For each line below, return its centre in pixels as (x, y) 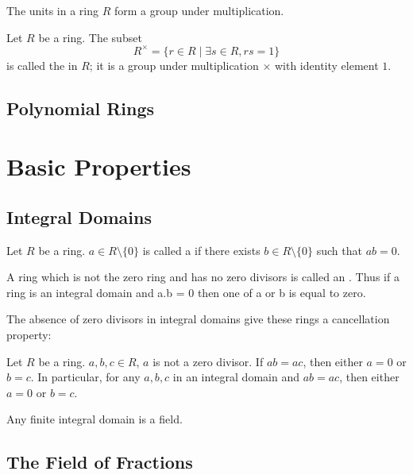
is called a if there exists (201, 250)
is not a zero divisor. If (208, 361)
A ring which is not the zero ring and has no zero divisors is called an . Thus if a (203, 277)
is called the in (42, 65)
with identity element (326, 65)
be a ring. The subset (90, 37)
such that (339, 250)
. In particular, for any (85, 377)
